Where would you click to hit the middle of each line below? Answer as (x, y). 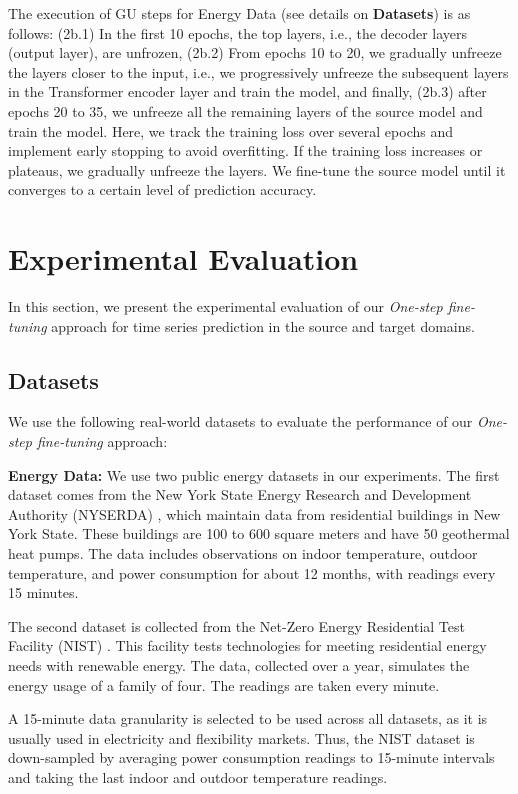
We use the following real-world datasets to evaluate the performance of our (240, 421)
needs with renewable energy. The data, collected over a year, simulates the (239, 664)
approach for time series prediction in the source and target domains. (263, 325)
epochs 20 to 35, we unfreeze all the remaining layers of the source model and (245, 110)
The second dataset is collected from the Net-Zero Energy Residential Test (236, 625)
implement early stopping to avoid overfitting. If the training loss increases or (245, 150)
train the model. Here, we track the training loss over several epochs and (231, 130)
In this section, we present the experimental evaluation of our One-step (225, 306)
